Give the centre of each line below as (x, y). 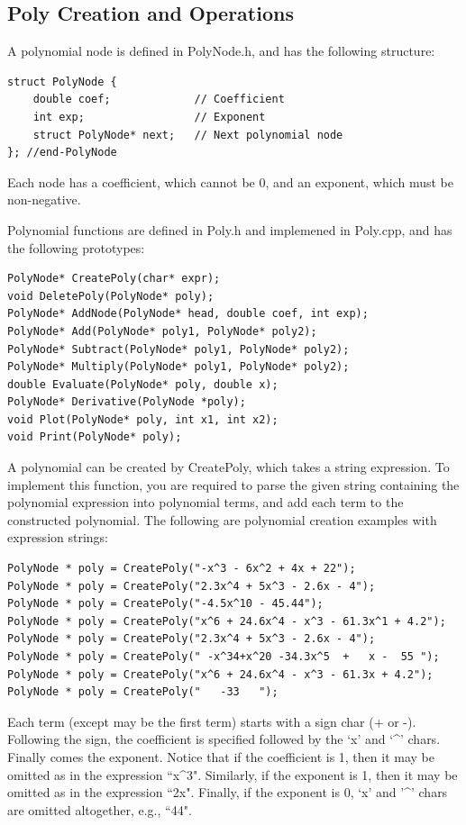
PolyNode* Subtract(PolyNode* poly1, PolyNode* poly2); (178, 349)
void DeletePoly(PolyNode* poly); (111, 296)
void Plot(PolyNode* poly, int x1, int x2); (143, 419)
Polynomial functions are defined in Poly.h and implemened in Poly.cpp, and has (230, 229)
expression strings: (58, 537)
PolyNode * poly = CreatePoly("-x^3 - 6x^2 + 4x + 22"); (182, 569)
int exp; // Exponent (149, 117)
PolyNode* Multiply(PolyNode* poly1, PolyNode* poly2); (178, 367)
